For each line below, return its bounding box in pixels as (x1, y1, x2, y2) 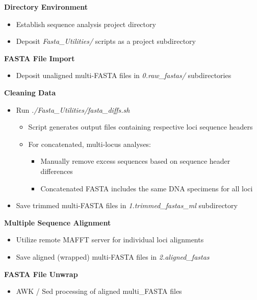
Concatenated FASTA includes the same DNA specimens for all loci (40, 183, 253, 193)
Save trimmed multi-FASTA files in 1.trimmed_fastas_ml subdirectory (16, 200, 238, 211)
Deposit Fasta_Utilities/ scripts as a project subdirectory (16, 36, 196, 46)
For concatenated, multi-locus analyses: (28, 138, 151, 149)
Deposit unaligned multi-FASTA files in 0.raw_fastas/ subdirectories (16, 70, 232, 81)
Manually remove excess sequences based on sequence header (40, 156, 230, 166)
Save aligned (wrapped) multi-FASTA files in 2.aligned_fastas (16, 251, 210, 262)
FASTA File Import (4, 53, 75, 63)
